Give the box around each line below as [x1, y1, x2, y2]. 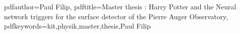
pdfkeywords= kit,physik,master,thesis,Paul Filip [4, 21, 151, 31]
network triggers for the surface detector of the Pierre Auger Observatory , [4, 11, 228, 21]
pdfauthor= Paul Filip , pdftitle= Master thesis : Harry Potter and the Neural [4, 1, 237, 11]
